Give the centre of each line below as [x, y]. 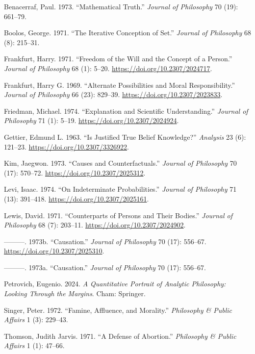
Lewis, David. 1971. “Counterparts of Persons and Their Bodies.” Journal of [118, 215]
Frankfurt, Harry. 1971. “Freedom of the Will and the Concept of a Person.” [118, 59]
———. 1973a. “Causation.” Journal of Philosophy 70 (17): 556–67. [105, 267]
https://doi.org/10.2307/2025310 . [54, 251]
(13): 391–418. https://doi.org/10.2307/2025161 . [76, 198]
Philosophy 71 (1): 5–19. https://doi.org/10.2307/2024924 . [91, 120]
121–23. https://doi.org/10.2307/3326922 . [66, 146]
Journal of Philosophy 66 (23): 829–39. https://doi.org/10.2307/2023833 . [113, 94]
